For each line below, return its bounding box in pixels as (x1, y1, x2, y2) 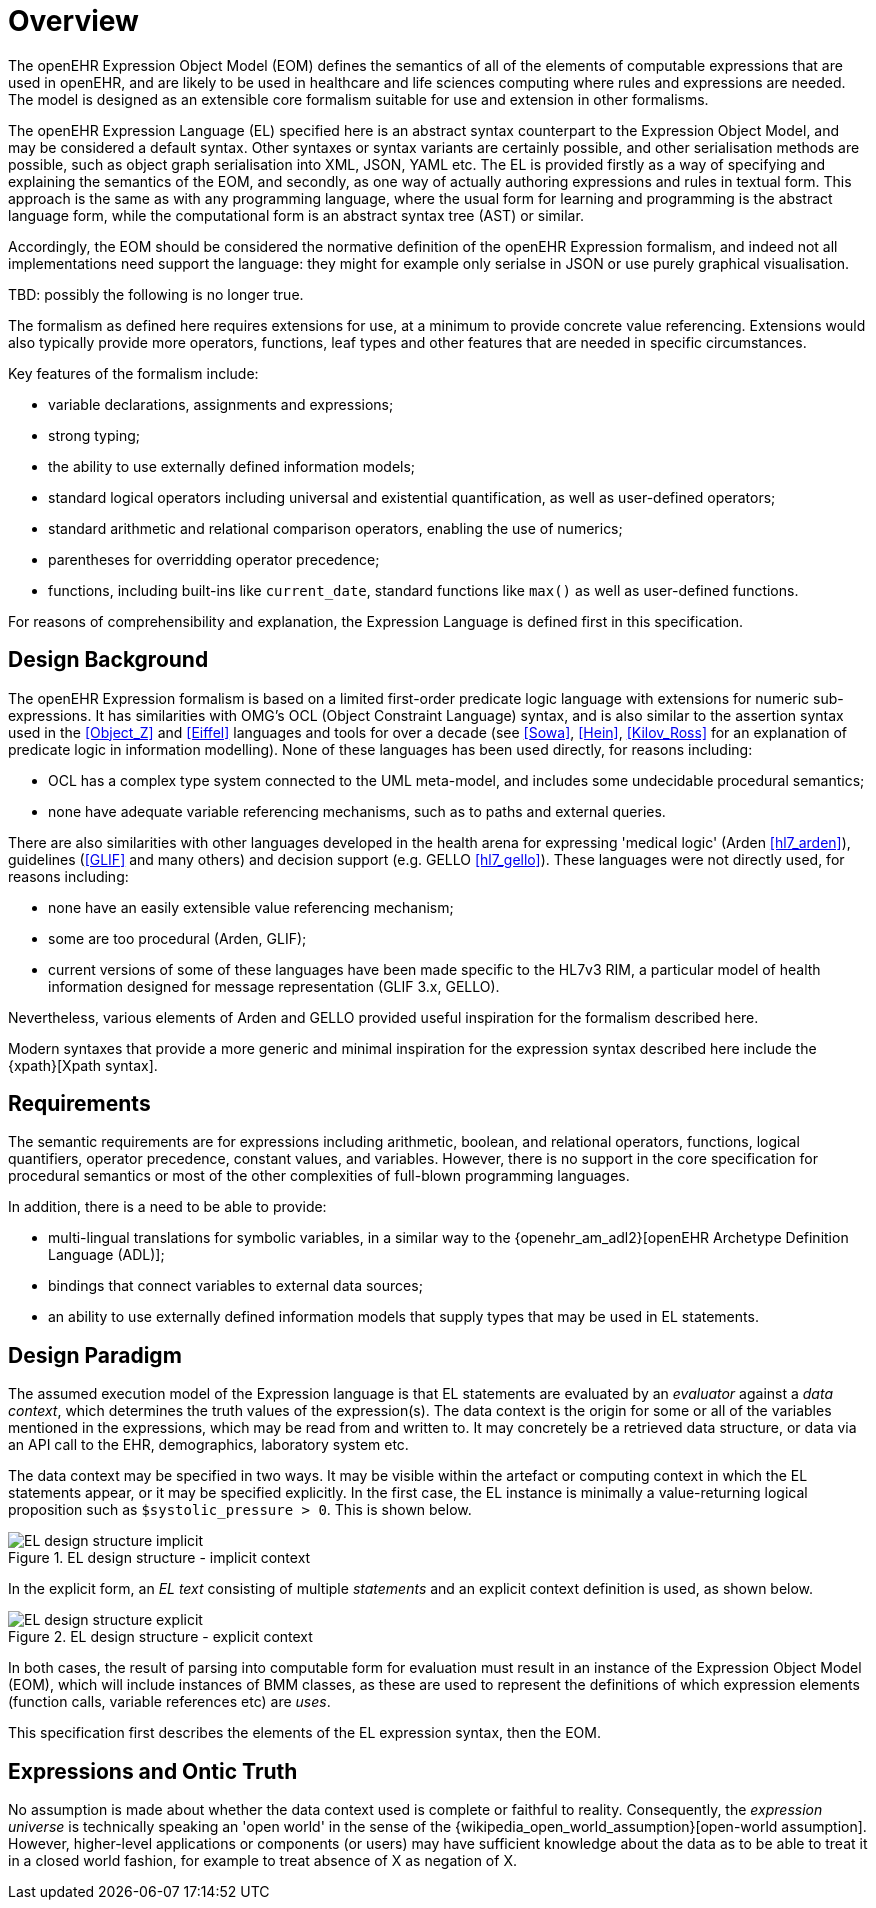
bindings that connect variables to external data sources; (48, 1277, 423, 1295)
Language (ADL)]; (48, 1246, 165, 1264)
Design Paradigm (8, 1342, 182, 1368)
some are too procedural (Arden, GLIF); (48, 929, 307, 947)
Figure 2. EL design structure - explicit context (8, 1628, 313, 1646)
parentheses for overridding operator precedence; (48, 550, 380, 568)
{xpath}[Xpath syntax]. (8, 1056, 158, 1074)
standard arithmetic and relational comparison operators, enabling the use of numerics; (48, 519, 623, 537)
